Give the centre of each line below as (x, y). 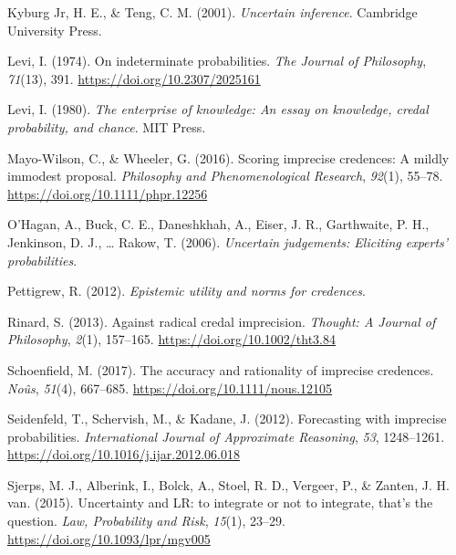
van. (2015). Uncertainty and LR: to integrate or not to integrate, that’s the (220, 503)
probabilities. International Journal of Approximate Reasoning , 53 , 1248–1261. (226, 436)
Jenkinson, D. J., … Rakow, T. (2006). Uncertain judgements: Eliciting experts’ (228, 241)
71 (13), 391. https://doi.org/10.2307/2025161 (134, 78)
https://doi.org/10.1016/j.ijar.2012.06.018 (124, 454)
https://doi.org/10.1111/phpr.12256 (108, 193)
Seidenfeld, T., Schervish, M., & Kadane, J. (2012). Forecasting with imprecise (227, 419)
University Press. (55, 30)
